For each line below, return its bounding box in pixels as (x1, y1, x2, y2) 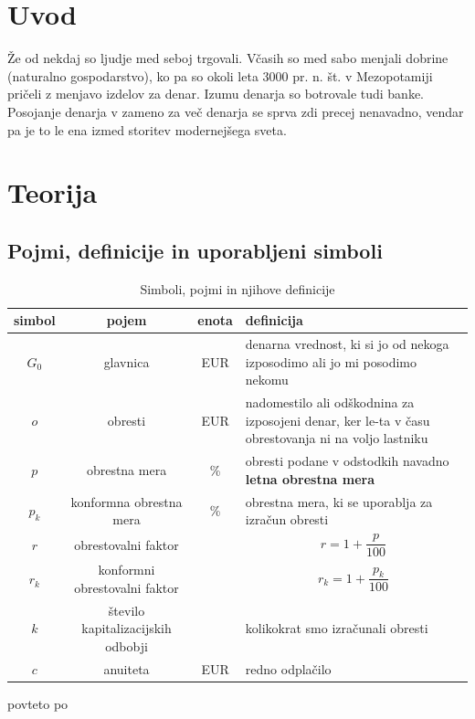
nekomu (245, 370, 289, 389)
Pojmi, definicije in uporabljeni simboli (7, 236, 383, 264)
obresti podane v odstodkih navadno (245, 451, 449, 471)
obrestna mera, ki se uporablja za (245, 492, 433, 511)
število (108, 600, 145, 619)
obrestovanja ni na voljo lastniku (245, 428, 428, 448)
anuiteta (103, 659, 150, 678)
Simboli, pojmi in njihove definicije (140, 279, 335, 298)
